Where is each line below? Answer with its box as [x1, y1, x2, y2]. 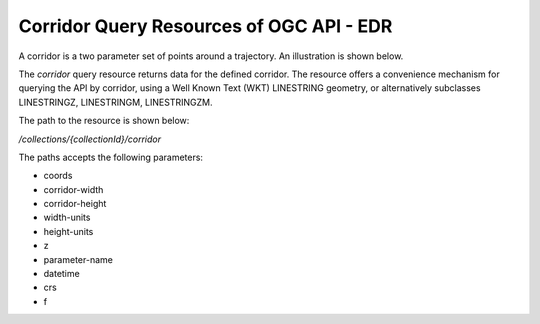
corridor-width [43, 183, 104, 195]
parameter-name [43, 253, 114, 265]
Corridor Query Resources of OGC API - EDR [18, 15, 393, 37]
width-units [43, 211, 91, 224]
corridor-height [43, 198, 107, 210]
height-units [43, 225, 94, 237]
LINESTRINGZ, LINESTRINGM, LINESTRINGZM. [18, 96, 213, 108]
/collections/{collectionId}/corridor [18, 133, 162, 145]
